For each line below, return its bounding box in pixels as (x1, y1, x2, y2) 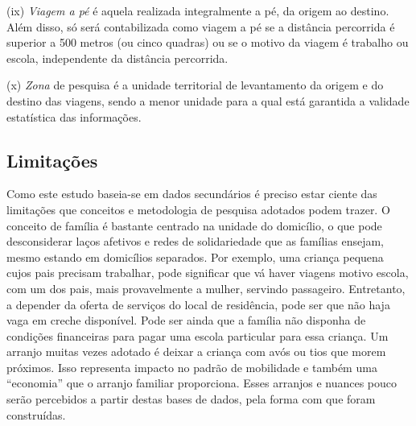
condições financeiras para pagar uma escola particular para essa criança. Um (6, 327, 389, 344)
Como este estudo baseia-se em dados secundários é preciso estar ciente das (6, 185, 377, 202)
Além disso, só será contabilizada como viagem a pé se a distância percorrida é (6, 18, 395, 35)
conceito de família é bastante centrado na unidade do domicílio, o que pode (6, 217, 382, 234)
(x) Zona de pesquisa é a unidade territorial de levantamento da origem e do (6, 77, 384, 93)
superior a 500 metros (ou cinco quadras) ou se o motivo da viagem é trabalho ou (6, 34, 409, 51)
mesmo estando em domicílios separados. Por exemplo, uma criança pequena (6, 248, 384, 265)
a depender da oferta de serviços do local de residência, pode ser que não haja (6, 296, 390, 312)
